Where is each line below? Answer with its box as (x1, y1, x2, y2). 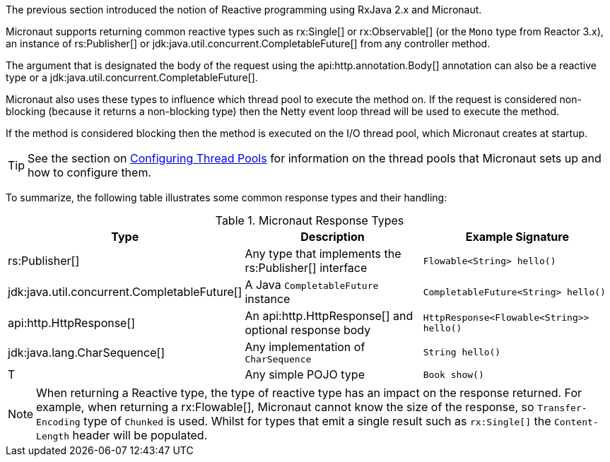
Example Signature (465, 230, 569, 244)
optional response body (245, 323, 371, 337)
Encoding (36, 417, 81, 427)
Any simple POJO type (245, 367, 365, 381)
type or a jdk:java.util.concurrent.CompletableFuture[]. (6, 71, 258, 83)
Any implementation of (245, 340, 365, 354)
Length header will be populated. (36, 428, 208, 442)
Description (300, 230, 365, 244)
